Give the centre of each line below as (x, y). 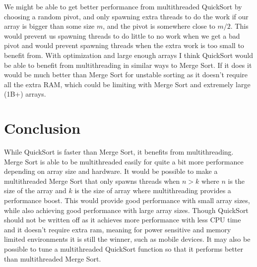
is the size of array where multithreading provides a (153, 190)
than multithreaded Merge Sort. (53, 258)
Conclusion (42, 128)
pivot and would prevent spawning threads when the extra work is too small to (124, 45)
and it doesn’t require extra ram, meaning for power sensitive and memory (118, 229)
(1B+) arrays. (25, 94)
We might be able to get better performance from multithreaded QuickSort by (123, 6)
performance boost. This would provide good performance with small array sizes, (127, 200)
